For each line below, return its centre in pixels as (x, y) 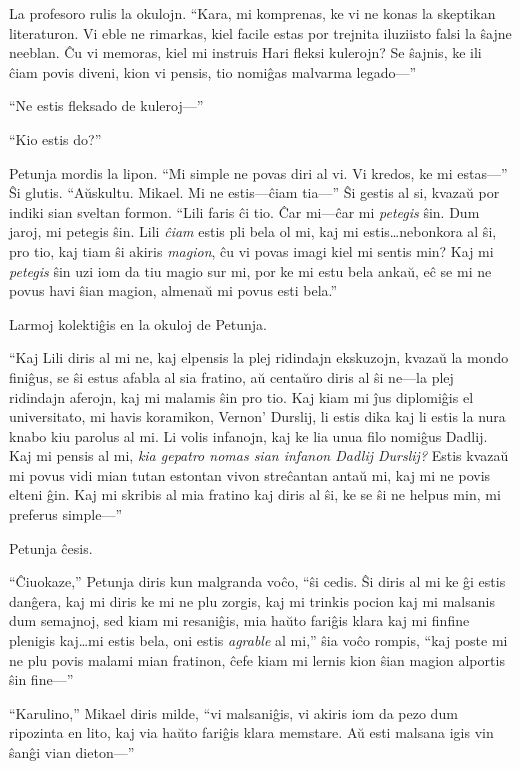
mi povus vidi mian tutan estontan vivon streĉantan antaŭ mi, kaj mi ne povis (250, 474)
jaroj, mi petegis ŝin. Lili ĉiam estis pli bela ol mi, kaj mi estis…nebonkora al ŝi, (253, 231)
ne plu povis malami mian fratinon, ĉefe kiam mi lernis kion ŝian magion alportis (257, 659)
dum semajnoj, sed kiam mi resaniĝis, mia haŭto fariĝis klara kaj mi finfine (239, 620)
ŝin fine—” (41, 679)
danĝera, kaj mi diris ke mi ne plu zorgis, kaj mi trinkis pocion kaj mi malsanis (252, 600)
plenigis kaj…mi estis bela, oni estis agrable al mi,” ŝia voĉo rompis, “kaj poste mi (258, 640)
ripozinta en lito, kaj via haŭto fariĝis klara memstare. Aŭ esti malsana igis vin (251, 732)
